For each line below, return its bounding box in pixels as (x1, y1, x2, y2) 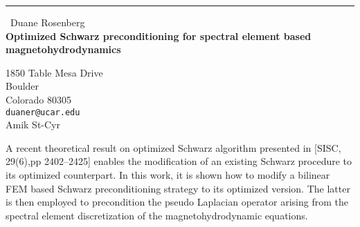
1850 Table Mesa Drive (6, 65, 103, 79)
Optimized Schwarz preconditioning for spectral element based (6, 28, 312, 43)
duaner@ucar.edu (6, 107, 80, 117)
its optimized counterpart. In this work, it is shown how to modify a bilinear (6, 168, 330, 181)
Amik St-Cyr (6, 117, 60, 132)
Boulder (6, 79, 39, 93)
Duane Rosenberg (10, 15, 85, 29)
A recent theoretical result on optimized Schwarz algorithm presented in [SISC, (6, 140, 341, 155)
